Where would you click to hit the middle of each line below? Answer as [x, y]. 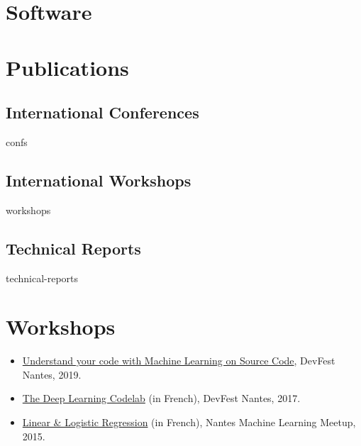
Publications [67, 67]
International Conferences [102, 112]
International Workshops [99, 180]
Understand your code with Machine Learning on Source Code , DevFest [179, 361]
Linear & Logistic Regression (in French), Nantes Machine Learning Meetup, [189, 422]
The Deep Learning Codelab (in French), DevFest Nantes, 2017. [161, 398]
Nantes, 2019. [52, 374]
